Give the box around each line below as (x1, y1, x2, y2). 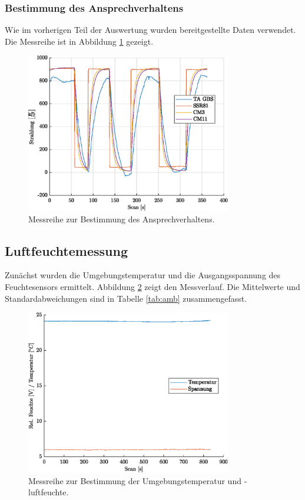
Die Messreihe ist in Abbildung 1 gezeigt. (5, 35, 154, 47)
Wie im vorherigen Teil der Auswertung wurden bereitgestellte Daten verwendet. (5, 24, 296, 36)
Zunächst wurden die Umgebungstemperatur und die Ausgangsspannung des (5, 269, 281, 281)
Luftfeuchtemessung (5, 241, 128, 259)
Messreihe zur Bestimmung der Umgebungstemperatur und (28, 474, 241, 486)
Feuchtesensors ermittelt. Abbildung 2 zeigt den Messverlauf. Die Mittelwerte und (5, 281, 300, 293)
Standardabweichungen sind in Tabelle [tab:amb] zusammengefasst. (5, 292, 247, 304)
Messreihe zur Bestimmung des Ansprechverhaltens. (28, 212, 215, 225)
